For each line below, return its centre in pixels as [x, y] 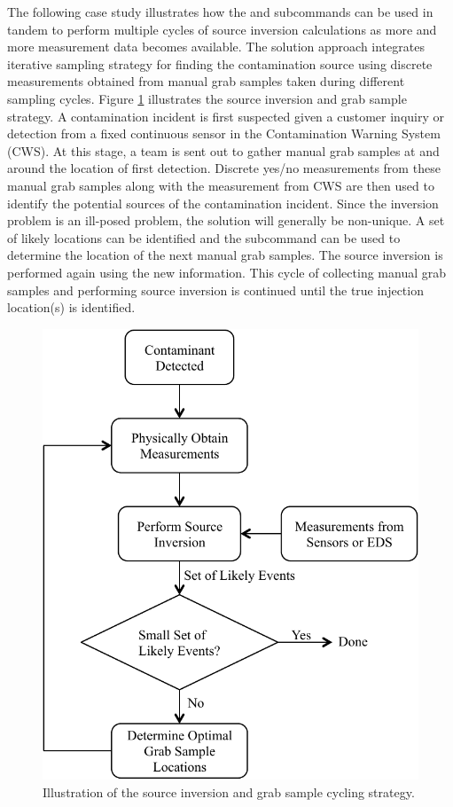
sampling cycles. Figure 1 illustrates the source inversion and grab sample [207, 98]
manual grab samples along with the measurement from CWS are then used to [221, 185]
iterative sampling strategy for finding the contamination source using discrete [220, 63]
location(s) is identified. [71, 307]
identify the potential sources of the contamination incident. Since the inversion [223, 203]
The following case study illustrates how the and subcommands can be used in [220, 12]
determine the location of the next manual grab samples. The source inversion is [225, 255]
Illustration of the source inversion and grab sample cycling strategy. [229, 791]
